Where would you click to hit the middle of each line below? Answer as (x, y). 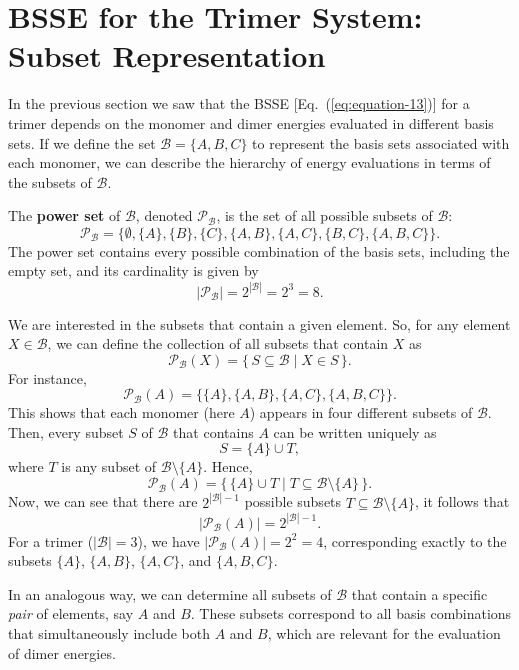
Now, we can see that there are (103, 501)
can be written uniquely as (355, 431)
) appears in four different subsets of (361, 412)
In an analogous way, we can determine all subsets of (170, 593)
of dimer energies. (62, 652)
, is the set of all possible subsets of (324, 215)
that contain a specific (419, 593)
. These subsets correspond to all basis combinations (351, 613)
